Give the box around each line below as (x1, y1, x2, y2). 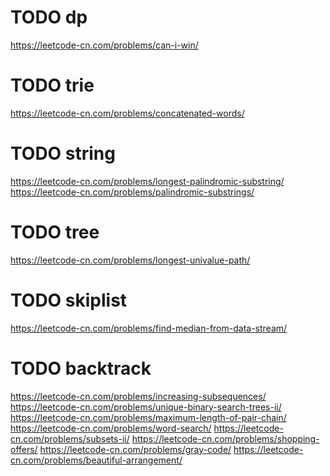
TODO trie (10, 74, 95, 97)
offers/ (10, 443, 38, 455)
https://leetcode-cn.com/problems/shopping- (131, 432, 320, 445)
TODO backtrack (10, 357, 152, 380)
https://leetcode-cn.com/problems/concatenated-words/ (10, 107, 245, 119)
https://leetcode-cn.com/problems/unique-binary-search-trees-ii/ (10, 401, 282, 413)
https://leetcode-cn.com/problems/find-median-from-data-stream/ (10, 322, 288, 334)
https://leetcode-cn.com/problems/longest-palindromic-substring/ (10, 175, 285, 187)
